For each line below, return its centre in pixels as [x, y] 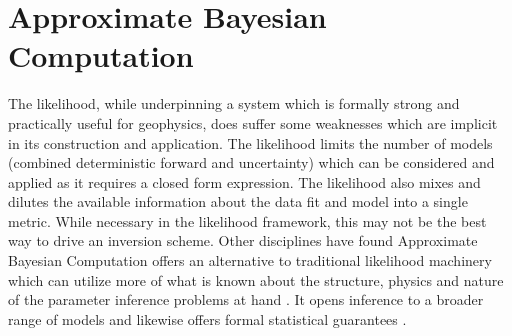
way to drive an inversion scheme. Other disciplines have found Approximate [243, 240]
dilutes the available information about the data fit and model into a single [238, 201]
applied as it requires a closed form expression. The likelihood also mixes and [244, 181]
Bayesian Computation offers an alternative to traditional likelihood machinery [250, 260]
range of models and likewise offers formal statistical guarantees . [207, 318]
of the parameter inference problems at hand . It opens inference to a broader [246, 299]
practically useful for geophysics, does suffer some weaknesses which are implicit [253, 122]
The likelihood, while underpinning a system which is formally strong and [234, 103]
